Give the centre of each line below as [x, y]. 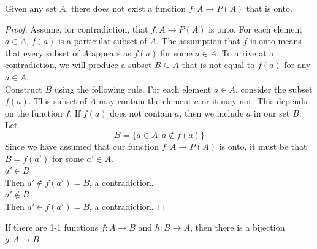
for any [297, 65]
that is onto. [269, 8]
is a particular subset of [102, 41]
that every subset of [42, 52]
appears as [111, 52]
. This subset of [58, 101]
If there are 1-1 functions [52, 227]
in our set [272, 113]
